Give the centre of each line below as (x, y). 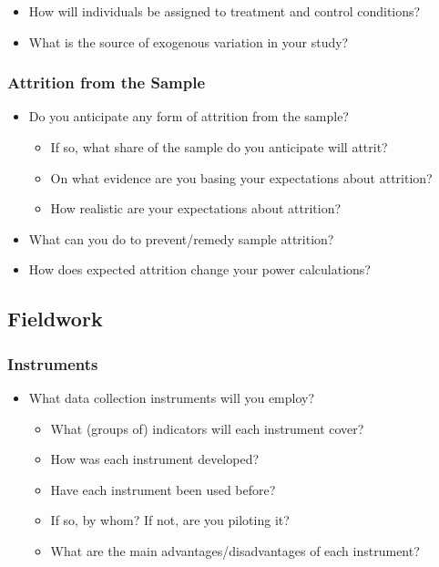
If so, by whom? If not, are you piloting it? (170, 520)
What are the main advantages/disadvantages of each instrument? (235, 550)
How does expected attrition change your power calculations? (199, 269)
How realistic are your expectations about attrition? (196, 208)
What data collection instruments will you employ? (172, 397)
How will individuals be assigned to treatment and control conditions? (225, 11)
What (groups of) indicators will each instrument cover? (207, 428)
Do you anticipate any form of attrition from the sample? (189, 116)
